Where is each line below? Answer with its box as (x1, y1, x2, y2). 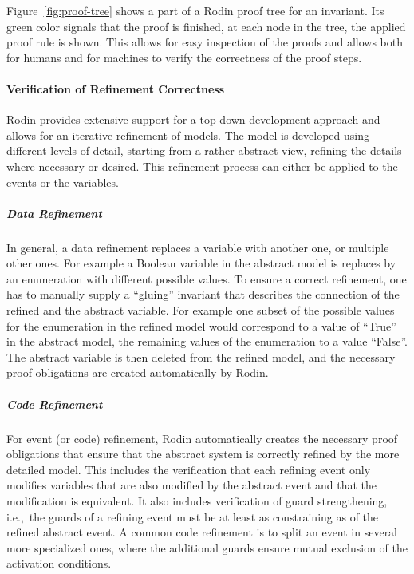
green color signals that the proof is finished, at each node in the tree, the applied (6, 18, 406, 34)
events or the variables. (6, 173, 119, 190)
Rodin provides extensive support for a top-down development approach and (6, 111, 380, 128)
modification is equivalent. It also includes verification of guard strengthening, (6, 492, 388, 509)
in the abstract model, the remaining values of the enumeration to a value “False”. (6, 333, 408, 350)
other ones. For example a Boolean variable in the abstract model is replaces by (6, 255, 396, 271)
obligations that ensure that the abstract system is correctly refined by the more (6, 445, 400, 462)
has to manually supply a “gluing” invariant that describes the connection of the (6, 286, 400, 303)
